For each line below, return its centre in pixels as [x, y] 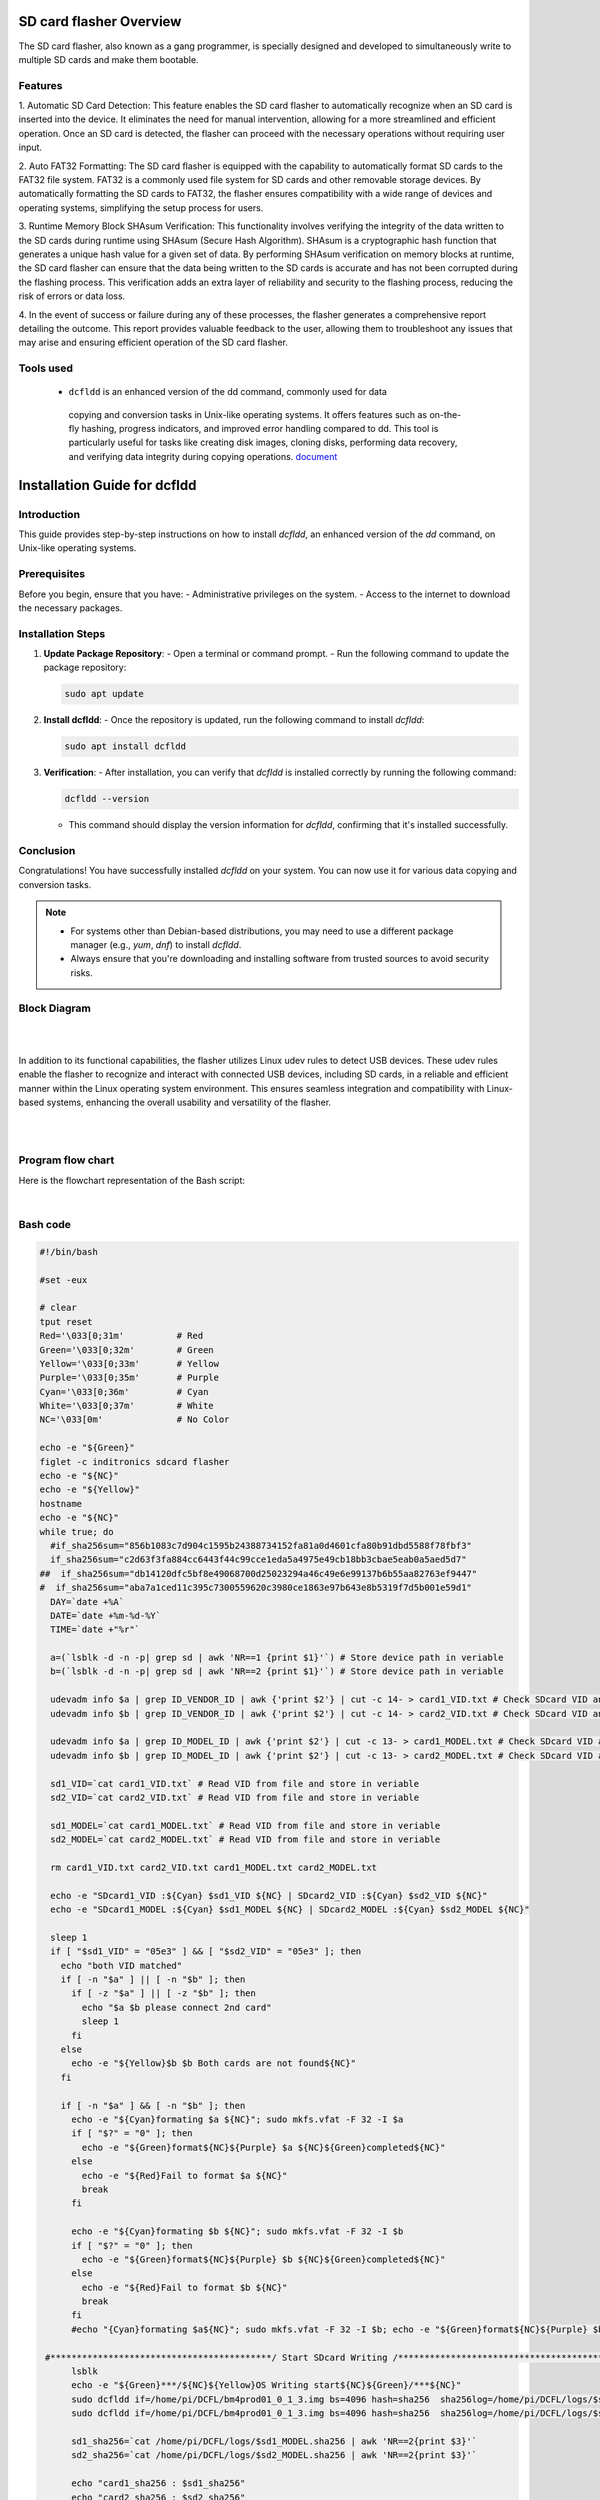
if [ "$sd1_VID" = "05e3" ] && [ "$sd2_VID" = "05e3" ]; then [206, 1951]
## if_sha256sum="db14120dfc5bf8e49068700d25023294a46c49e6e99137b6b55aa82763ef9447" [258, 1573]
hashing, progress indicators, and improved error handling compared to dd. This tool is [260, 429]
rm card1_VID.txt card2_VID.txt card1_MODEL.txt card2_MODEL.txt [214, 1867]
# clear [58, 1308]
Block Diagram [55, 1008]
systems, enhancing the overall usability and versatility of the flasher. [189, 1102]
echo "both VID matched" [121, 1965]
